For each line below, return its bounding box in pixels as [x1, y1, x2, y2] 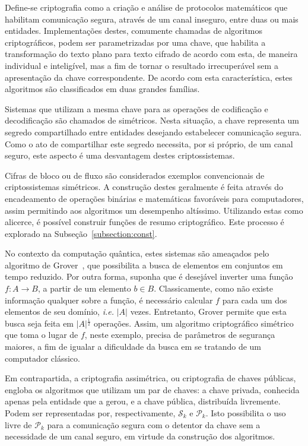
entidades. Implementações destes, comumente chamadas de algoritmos [5, 24, 263, 37]
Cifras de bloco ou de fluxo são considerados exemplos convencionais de [5, 169, 265, 181]
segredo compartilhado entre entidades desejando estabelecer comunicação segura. [5, 125, 302, 138]
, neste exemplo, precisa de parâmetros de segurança [84, 328, 275, 341]
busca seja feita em [5, 317, 74, 329]
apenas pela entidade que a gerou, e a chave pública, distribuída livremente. [5, 395, 281, 407]
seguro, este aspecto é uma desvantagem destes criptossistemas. [5, 149, 235, 162]
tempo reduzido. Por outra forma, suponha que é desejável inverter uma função [5, 270, 293, 283]
